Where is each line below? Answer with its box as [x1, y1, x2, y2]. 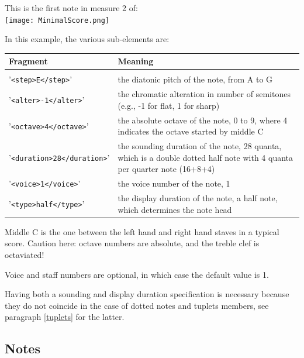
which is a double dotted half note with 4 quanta [118, 151, 293, 163]
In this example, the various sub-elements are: [5, 33, 170, 45]
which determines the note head [118, 203, 232, 215]
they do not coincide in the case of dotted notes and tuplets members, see [5, 299, 269, 311]
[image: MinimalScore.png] [5, 16, 109, 25]
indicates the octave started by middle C [118, 125, 264, 137]
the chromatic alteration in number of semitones [118, 88, 291, 100]
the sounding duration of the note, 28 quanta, [118, 140, 282, 152]
